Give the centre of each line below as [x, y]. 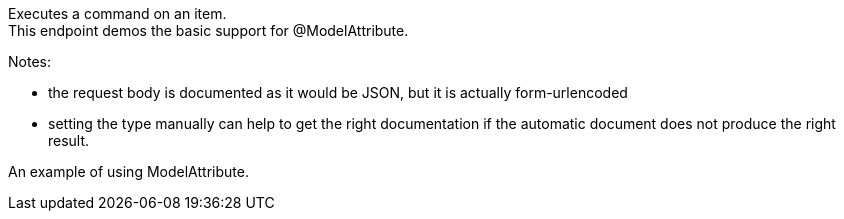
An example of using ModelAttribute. [128, 171]
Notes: [29, 61]
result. [69, 140]
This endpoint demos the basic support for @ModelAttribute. [208, 30]
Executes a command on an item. [117, 13]
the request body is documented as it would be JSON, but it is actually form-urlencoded [338, 92]
